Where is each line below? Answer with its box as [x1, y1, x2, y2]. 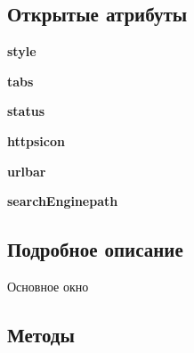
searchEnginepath [7, 192, 118, 210]
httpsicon [7, 131, 65, 150]
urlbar [7, 161, 46, 180]
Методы [7, 320, 75, 348]
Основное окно [7, 276, 89, 295]
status [7, 102, 44, 120]
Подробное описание [7, 235, 183, 263]
